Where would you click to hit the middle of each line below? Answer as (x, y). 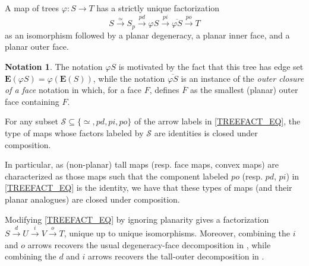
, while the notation (129, 78)
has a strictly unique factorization (158, 8)
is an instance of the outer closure (242, 78)
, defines (164, 90)
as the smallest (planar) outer (244, 90)
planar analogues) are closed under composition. (92, 199)
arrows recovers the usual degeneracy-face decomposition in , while (149, 244)
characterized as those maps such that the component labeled (117, 176)
